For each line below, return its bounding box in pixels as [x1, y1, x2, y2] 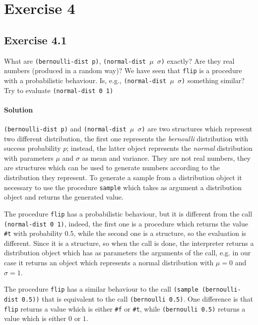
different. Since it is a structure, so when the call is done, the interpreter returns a [4, 237, 254, 248]
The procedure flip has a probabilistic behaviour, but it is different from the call [4, 208, 253, 218]
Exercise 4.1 [4, 32, 67, 47]
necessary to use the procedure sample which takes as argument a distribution [4, 182, 242, 192]
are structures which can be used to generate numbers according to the [4, 162, 220, 173]
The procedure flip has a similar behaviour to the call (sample [4, 284, 198, 294]
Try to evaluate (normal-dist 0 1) [4, 85, 114, 95]
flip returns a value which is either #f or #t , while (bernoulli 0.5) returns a [4, 303, 246, 314]
